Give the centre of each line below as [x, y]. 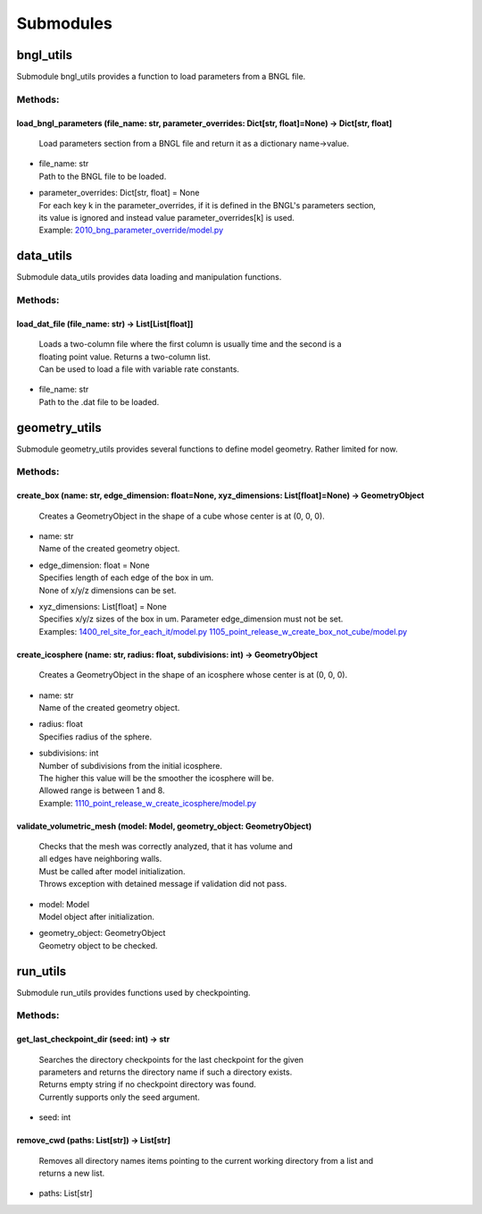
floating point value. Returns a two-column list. [125, 357]
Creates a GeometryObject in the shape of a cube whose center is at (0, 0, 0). [182, 516]
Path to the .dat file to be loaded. [99, 401]
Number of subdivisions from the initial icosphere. [131, 765]
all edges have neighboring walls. [100, 859]
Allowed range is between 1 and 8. [102, 790]
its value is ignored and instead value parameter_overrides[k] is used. [166, 217]
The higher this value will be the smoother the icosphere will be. [156, 778]
